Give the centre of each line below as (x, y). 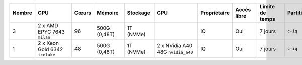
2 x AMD (48, 25)
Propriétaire (215, 13)
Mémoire (107, 13)
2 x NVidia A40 (175, 45)
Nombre (22, 13)
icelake (47, 55)
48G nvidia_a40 (175, 52)
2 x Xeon (48, 43)
